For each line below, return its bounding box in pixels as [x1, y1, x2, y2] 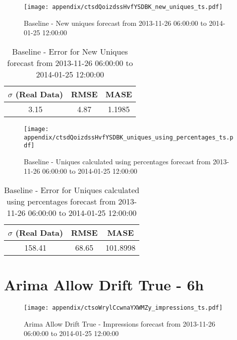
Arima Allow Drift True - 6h [4, 274, 204, 295]
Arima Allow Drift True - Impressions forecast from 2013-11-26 [24, 318, 216, 329]
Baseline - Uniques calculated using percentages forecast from [24, 156, 211, 166]
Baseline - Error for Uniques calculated [4, 184, 140, 196]
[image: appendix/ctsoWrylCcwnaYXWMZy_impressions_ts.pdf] [24, 304, 223, 312]
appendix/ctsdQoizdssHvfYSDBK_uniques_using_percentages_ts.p [24, 134, 234, 141]
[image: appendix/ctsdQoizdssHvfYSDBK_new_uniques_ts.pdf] [24, 3, 223, 10]
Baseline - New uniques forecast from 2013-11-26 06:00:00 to [24, 17, 207, 28]
